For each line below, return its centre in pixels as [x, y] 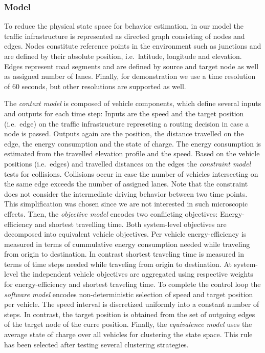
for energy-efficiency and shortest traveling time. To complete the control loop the [132, 284]
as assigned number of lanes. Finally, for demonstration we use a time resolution [130, 76]
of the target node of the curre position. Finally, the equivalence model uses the [128, 324]
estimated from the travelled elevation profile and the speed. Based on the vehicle [132, 153]
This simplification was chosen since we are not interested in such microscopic [126, 204]
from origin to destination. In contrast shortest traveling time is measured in [124, 254]
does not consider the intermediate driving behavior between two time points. [126, 193]
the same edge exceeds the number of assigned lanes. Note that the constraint [126, 184]
